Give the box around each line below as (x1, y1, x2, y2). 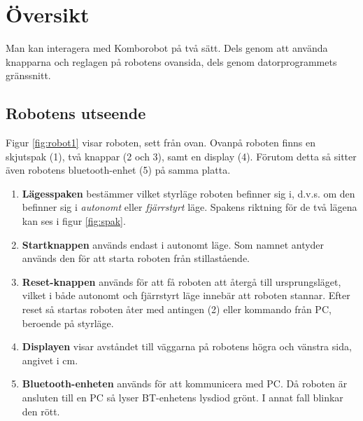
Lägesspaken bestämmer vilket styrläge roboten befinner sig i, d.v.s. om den (22, 186, 355, 200)
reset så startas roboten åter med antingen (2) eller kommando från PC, (22, 302, 332, 317)
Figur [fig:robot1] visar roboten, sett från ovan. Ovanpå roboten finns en (6, 135, 315, 150)
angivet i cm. (22, 352, 78, 367)
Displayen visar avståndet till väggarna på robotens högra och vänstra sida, (22, 339, 352, 354)
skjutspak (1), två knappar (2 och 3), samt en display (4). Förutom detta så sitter (6, 149, 357, 163)
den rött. (22, 403, 60, 418)
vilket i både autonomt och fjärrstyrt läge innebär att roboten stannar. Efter (22, 288, 350, 303)
